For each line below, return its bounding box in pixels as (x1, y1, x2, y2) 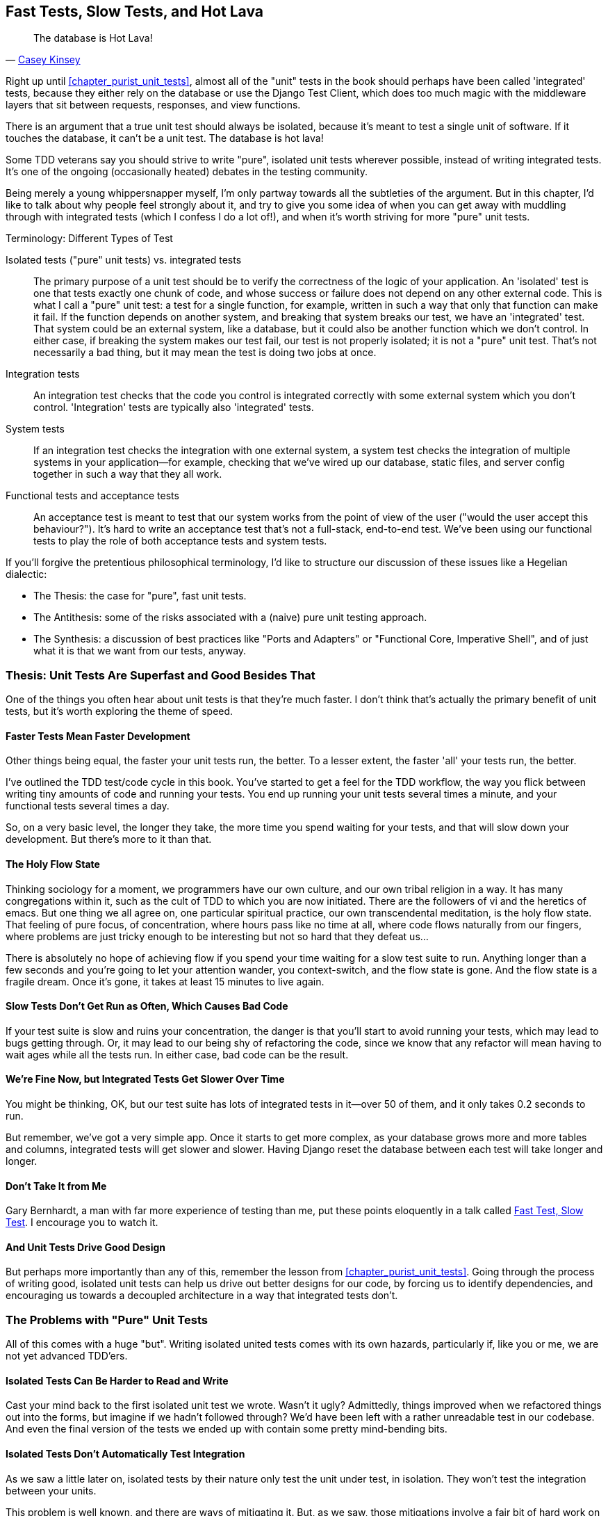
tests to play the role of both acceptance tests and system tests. (33, 535, 327, 547)
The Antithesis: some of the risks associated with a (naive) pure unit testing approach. (33, 611, 427, 624)
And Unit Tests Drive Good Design (6, 1241, 166, 1253)
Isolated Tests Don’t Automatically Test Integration (6, 1448, 245, 1460)
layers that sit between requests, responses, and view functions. (6, 99, 301, 111)
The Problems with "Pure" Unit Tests (6, 1312, 208, 1327)
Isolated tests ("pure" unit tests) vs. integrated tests (6, 254, 242, 266)
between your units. (6, 1484, 97, 1497)
